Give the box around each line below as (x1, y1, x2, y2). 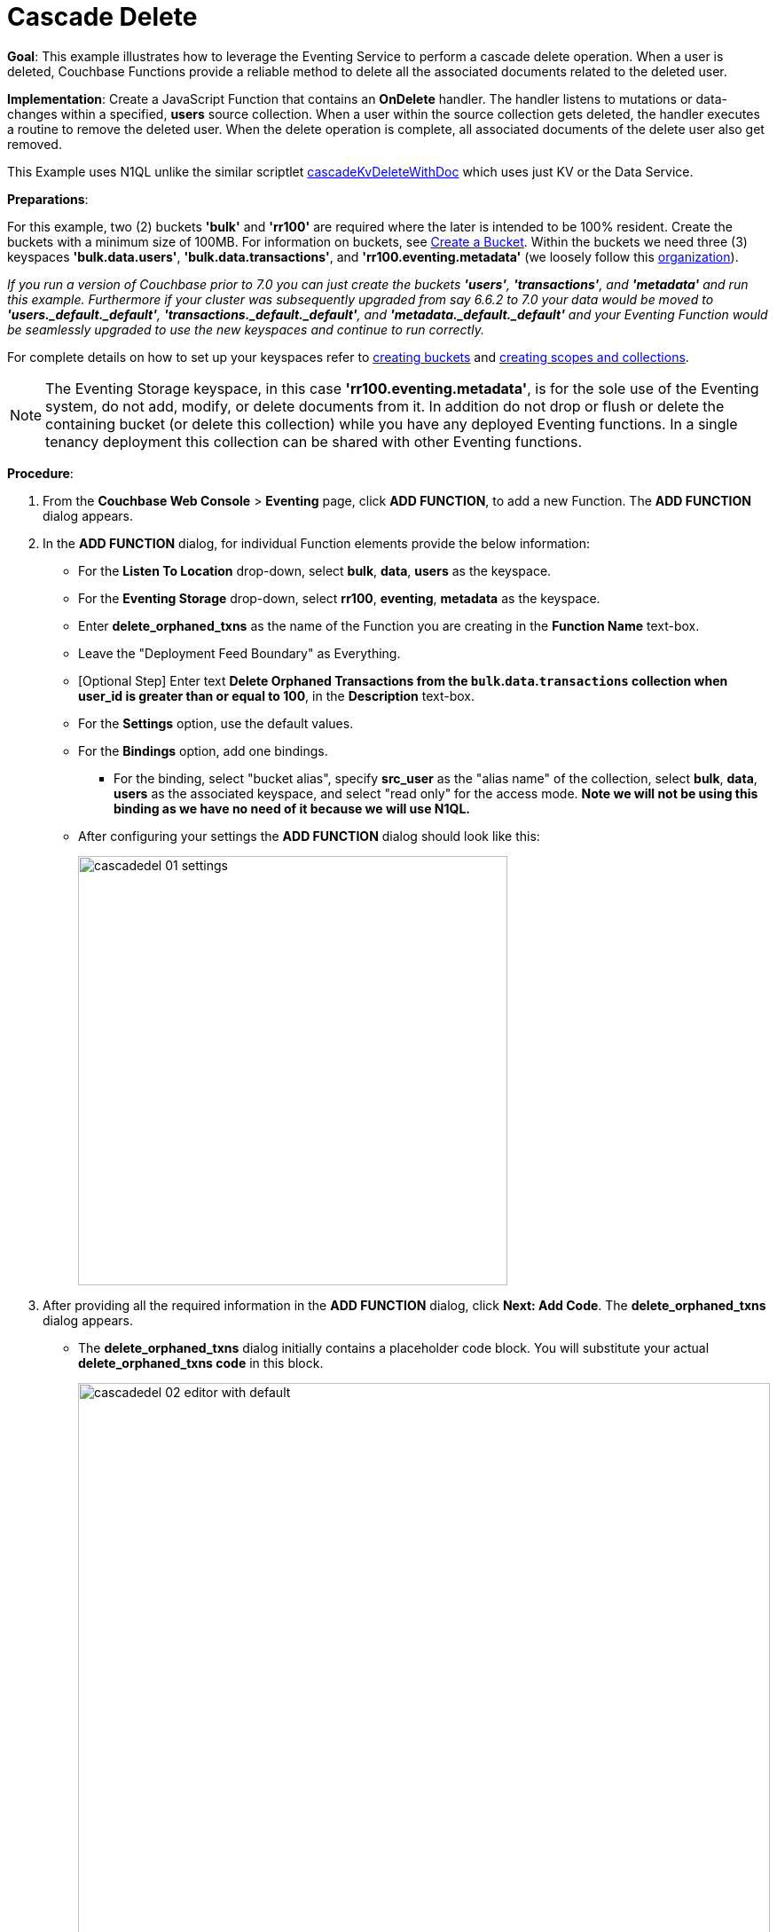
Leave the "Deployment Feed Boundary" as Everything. (78, 645, 401, 661)
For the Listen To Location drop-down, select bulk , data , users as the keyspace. (78, 562, 552, 578)
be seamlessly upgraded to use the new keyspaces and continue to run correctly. (7, 321, 484, 337)
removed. (7, 136, 62, 152)
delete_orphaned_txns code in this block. (78, 1355, 324, 1370)
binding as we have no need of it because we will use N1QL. (114, 800, 470, 816)
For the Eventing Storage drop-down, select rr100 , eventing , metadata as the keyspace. (78, 590, 600, 606)
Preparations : (7, 191, 89, 207)
